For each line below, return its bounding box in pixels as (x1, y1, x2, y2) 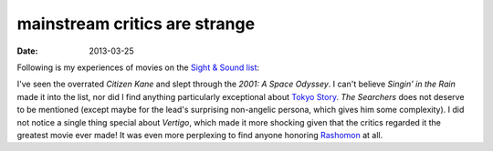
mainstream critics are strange (16, 14, 256, 34)
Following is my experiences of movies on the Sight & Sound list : (16, 62, 260, 73)
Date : (16, 45, 38, 56)
